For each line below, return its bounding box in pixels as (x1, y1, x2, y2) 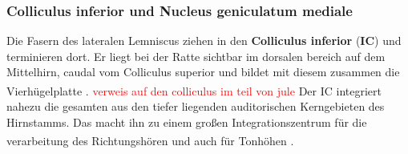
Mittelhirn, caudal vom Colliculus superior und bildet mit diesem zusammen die (6, 63, 400, 80)
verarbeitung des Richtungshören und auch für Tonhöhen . (6, 132, 294, 149)
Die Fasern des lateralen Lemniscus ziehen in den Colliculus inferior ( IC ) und (6, 32, 402, 49)
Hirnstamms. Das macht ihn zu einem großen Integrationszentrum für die (6, 113, 367, 130)
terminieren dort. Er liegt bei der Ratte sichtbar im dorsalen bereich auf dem (6, 47, 386, 64)
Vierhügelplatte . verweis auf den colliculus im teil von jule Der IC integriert (6, 82, 382, 99)
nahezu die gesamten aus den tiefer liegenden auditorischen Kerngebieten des (6, 98, 385, 115)
